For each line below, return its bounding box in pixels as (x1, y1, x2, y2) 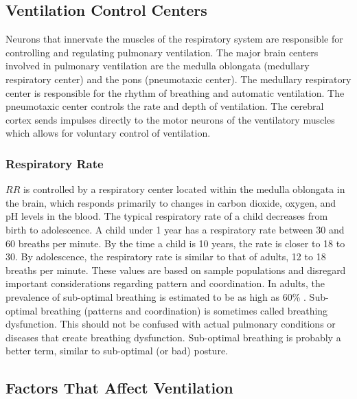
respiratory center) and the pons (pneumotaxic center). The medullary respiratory (5, 71, 352, 86)
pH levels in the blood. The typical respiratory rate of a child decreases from (5, 209, 328, 223)
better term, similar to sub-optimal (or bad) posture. (5, 343, 229, 358)
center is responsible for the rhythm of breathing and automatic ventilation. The (5, 85, 345, 100)
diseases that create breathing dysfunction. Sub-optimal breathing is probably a (5, 330, 341, 344)
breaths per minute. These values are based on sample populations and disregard (5, 262, 346, 277)
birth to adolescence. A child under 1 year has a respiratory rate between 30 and (5, 222, 345, 236)
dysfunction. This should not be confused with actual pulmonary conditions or (5, 317, 336, 331)
